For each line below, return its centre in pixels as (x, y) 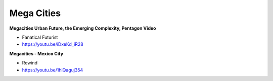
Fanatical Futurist (40, 37)
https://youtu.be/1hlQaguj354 (53, 70)
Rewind (30, 63)
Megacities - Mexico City (36, 53)
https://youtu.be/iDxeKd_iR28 (53, 44)
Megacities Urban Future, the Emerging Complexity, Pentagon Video (83, 28)
